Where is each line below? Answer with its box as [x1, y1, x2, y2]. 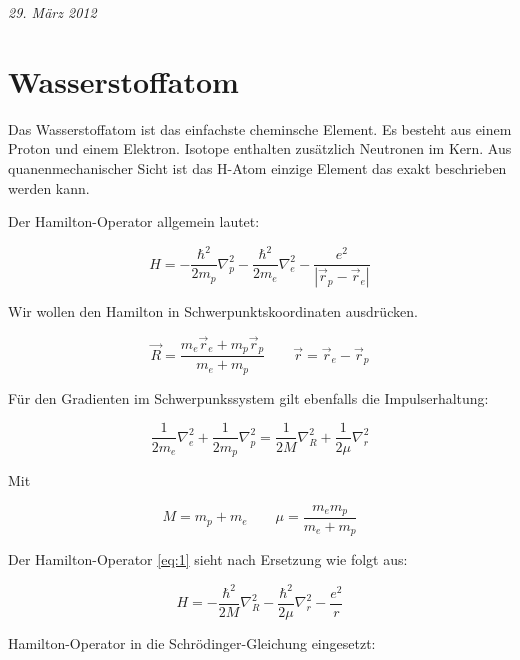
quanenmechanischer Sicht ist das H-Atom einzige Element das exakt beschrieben [8, 157, 507, 178]
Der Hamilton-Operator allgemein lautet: [8, 211, 260, 232]
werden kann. [8, 177, 90, 198]
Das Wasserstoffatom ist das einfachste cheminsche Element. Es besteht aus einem [8, 118, 512, 139]
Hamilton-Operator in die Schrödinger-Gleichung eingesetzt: [8, 632, 376, 653]
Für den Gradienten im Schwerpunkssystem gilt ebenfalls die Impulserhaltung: [8, 387, 489, 408]
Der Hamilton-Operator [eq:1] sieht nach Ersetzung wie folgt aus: [8, 549, 408, 570]
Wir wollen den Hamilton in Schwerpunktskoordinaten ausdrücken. [8, 301, 418, 322]
